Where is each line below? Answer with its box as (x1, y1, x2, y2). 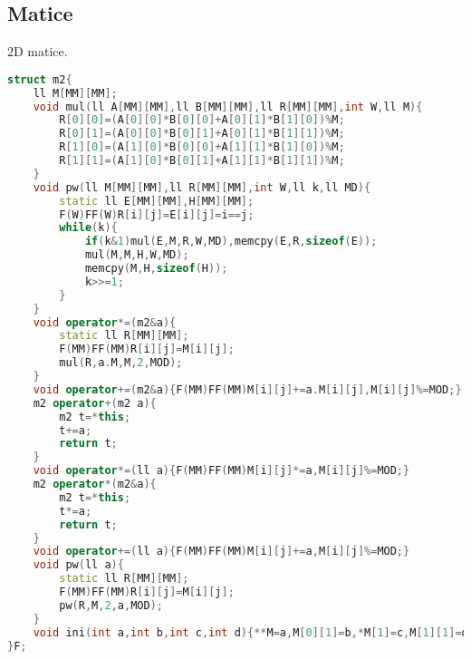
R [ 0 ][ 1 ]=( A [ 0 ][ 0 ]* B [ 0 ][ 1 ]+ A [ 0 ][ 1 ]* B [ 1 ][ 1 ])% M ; (59, 127, 345, 141)
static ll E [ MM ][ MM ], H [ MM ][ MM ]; (59, 194, 255, 208)
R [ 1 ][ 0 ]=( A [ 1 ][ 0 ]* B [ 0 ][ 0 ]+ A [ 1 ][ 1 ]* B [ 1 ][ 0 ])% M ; (59, 141, 345, 154)
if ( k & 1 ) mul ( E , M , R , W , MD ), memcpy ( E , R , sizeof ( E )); (84, 235, 378, 248)
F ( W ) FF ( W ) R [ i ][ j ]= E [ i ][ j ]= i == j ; (59, 208, 255, 221)
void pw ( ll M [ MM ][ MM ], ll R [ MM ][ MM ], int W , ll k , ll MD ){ (33, 180, 371, 194)
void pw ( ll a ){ (33, 558, 124, 572)
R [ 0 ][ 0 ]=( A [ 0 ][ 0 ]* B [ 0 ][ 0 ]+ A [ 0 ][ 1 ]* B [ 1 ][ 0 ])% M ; (59, 113, 345, 127)
